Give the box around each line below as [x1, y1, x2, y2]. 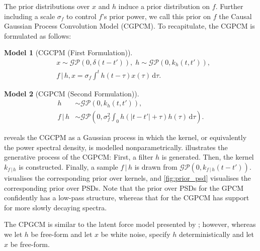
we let [4, 228, 23, 239]
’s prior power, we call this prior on [102, 11, 211, 21]
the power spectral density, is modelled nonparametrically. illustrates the [4, 142, 228, 152]
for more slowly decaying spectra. [4, 202, 107, 212]
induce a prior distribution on [118, 1, 210, 11]
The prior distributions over [4, 1, 90, 11]
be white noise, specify [101, 228, 170, 239]
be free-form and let [31, 228, 93, 239]
